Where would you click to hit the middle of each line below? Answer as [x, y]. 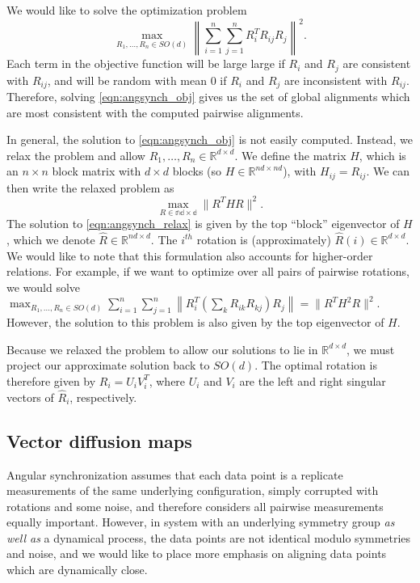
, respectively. [103, 397]
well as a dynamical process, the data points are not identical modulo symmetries [209, 537]
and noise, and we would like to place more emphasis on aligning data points [197, 553]
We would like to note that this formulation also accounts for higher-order [190, 255]
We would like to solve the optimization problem [127, 10]
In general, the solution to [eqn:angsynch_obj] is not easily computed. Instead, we [210, 139]
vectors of [30, 397]
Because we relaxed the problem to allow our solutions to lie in [162, 349]
